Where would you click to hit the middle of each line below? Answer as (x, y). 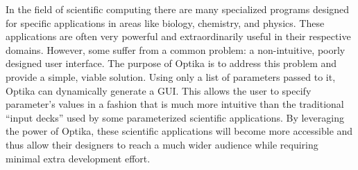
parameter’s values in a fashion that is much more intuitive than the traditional (175, 104)
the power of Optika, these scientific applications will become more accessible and (179, 131)
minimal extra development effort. (78, 158)
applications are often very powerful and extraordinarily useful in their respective (178, 36)
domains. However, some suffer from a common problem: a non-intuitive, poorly (176, 49)
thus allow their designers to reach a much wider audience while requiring (162, 144)
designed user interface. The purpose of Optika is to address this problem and (171, 63)
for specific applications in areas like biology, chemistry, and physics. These (165, 22)
